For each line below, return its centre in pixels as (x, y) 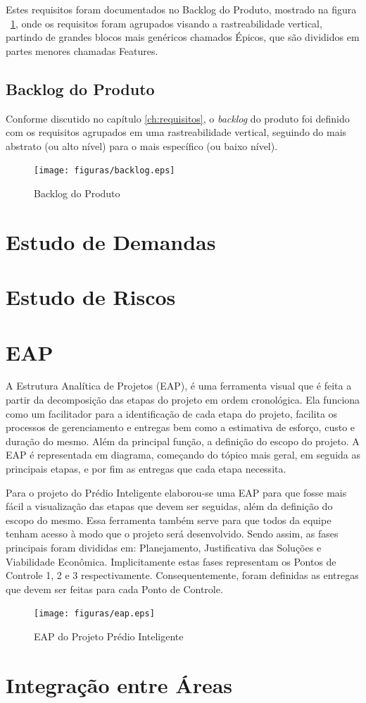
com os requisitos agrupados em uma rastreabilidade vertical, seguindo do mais (176, 132)
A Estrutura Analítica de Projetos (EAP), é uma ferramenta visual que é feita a (179, 386)
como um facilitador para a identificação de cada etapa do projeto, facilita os (172, 413)
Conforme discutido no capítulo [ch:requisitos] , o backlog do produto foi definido (178, 118)
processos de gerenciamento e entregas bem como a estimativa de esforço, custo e (181, 427)
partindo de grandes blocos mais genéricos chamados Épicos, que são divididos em (183, 37)
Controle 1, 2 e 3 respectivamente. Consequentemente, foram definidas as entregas (182, 575)
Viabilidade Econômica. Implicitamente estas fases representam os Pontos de (171, 561)
